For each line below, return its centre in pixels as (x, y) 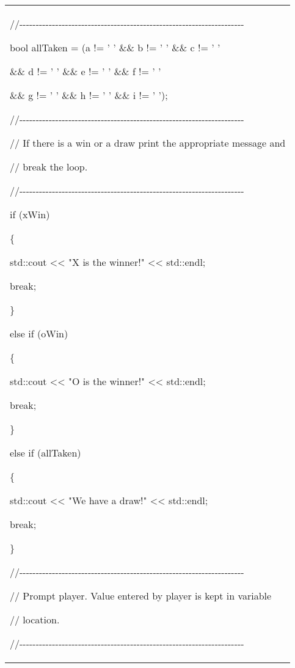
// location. (35, 619)
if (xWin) (30, 214)
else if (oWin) (39, 333)
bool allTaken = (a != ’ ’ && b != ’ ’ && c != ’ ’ (115, 47)
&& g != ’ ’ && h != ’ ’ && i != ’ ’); (89, 95)
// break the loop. (49, 167)
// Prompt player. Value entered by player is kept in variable (141, 596)
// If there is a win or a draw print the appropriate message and (148, 143)
